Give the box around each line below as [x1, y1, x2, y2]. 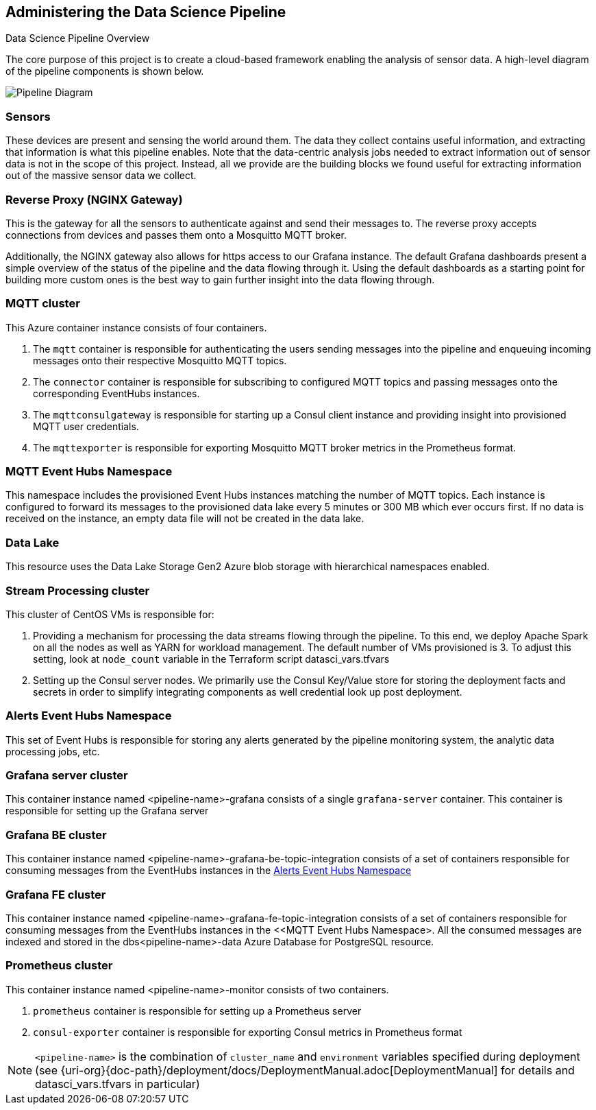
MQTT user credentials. [33, 420, 139, 432]
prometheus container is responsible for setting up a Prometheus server [33, 1004, 362, 1017]
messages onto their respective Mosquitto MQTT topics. [33, 354, 287, 366]
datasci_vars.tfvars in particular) [35, 1076, 200, 1091]
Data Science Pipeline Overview [5, 32, 150, 45]
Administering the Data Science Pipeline [5, 3, 286, 21]
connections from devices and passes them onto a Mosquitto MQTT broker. [5, 228, 347, 241]
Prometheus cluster [5, 958, 113, 973]
